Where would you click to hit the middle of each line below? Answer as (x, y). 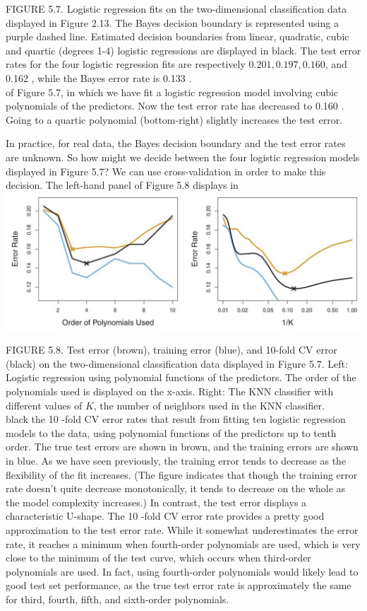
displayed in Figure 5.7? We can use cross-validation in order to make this (166, 171)
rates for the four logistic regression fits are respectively (126, 64)
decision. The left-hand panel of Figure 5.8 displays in (122, 185)
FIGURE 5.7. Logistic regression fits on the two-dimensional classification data (176, 8)
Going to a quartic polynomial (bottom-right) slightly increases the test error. (174, 119)
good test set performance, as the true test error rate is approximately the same (179, 585)
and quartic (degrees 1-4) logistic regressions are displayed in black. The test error (183, 50)
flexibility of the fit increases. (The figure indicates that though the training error (182, 474)
